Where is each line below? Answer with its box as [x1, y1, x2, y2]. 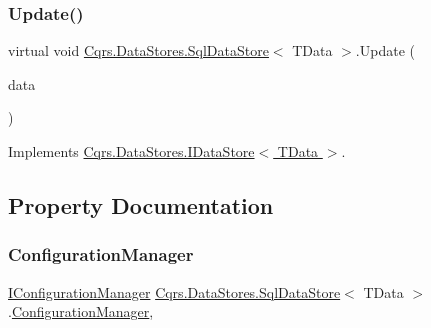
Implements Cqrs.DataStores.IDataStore [8, 141, 255, 161]
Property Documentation [8, 189, 274, 220]
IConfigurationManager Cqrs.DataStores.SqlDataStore [8, 281, 341, 302]
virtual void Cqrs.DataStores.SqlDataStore [8, 40, 269, 61]
